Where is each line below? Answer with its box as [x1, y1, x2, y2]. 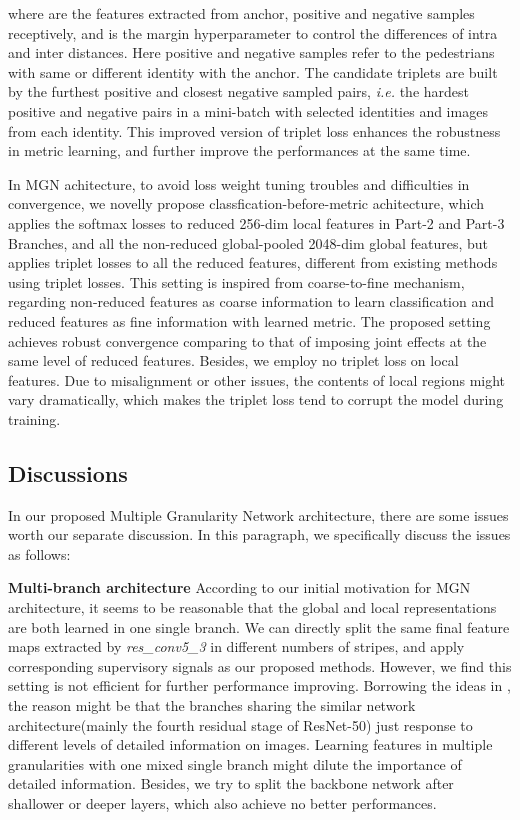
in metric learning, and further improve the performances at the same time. [8, 140, 471, 161]
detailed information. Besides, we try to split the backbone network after [8, 773, 454, 794]
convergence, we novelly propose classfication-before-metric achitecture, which [8, 193, 484, 214]
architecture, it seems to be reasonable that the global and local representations [8, 597, 497, 618]
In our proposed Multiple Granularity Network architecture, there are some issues [8, 504, 509, 525]
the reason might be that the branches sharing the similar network [8, 695, 416, 716]
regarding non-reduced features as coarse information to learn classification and [8, 291, 495, 312]
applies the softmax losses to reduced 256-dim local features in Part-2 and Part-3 [8, 212, 505, 233]
